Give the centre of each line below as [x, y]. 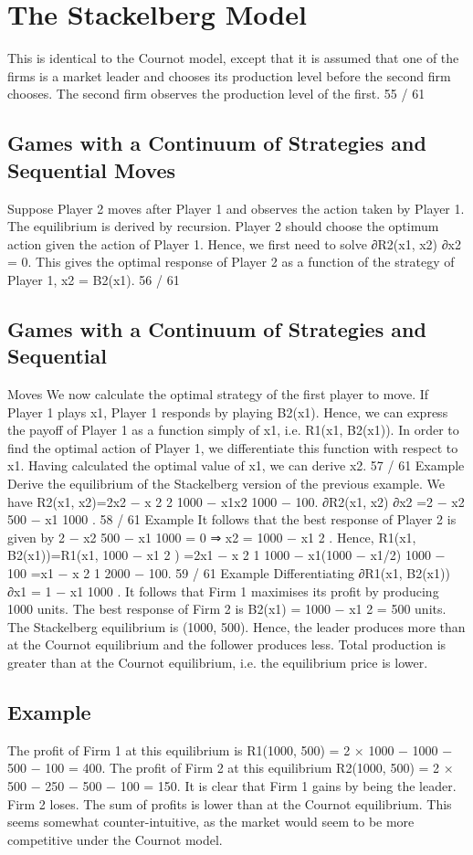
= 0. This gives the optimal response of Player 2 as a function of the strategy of [231, 262]
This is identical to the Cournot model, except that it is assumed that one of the [233, 58]
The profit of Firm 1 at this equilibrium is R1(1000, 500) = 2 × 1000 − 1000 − [230, 749]
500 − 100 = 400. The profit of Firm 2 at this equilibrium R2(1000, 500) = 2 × [231, 768]
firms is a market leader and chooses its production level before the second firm [229, 75]
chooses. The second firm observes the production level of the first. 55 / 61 [216, 94]
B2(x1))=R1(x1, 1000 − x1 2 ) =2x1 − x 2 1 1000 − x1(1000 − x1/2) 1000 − [226, 555]
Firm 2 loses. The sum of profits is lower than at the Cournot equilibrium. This [230, 803]
